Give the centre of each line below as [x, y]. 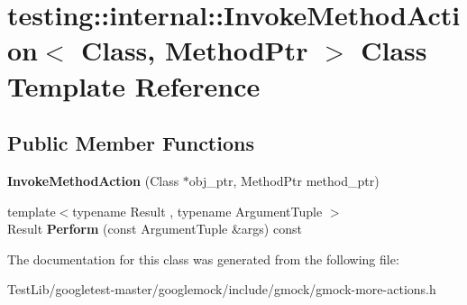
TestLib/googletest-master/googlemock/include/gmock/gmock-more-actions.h [222, 289]
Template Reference [134, 85]
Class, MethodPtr [195, 50]
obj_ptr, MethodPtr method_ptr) [284, 180]
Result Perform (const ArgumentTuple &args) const [155, 229]
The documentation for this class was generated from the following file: [203, 259]
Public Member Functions [131, 143]
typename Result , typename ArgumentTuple [197, 211]
